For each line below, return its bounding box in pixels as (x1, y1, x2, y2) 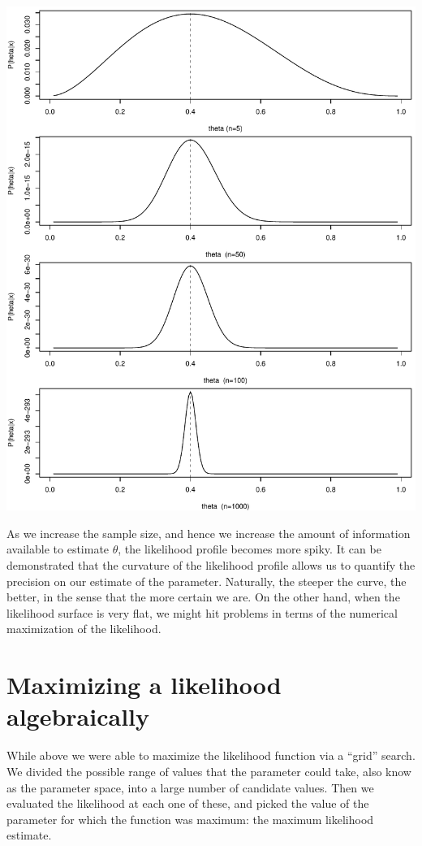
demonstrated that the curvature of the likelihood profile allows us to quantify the (6, 557, 416, 574)
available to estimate (6, 540, 110, 557)
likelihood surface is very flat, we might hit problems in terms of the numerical (6, 604, 398, 621)
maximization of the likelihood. (6, 620, 161, 637)
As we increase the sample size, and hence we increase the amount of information (6, 524, 411, 541)
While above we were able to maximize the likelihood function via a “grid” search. (6, 747, 416, 764)
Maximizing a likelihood (6, 668, 282, 701)
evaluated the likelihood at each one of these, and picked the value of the (6, 795, 369, 812)
